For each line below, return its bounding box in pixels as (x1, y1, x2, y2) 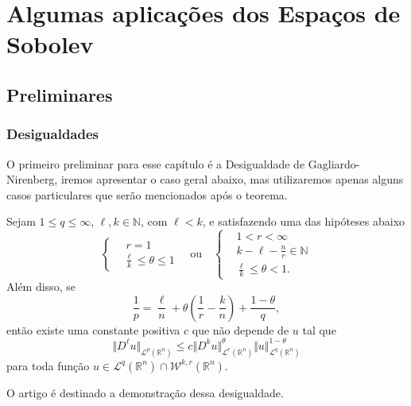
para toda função (6, 357, 90, 373)
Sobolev (6, 28, 94, 60)
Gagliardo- (308, 155, 360, 172)
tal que (302, 321, 336, 338)
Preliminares (6, 82, 113, 106)
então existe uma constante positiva (6, 321, 180, 338)
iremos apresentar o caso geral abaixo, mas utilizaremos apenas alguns (60, 171, 404, 188)
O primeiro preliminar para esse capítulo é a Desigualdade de (6, 155, 305, 172)
